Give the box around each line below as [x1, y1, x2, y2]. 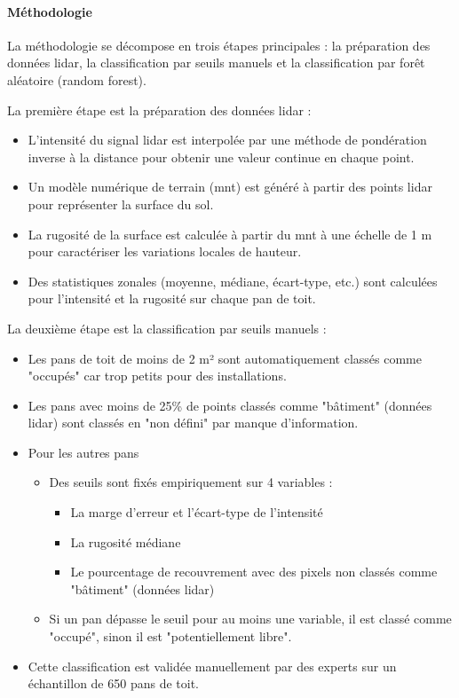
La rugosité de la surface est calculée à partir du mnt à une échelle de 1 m [28, 224, 432, 243]
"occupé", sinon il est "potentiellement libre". [49, 627, 292, 646]
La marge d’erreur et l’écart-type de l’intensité [70, 503, 323, 522]
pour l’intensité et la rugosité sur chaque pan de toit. [28, 289, 316, 308]
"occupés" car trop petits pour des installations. [28, 366, 287, 385]
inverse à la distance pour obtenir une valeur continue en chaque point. [28, 147, 415, 166]
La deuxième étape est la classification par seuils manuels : [7, 318, 327, 337]
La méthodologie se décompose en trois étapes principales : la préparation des [7, 35, 431, 54]
